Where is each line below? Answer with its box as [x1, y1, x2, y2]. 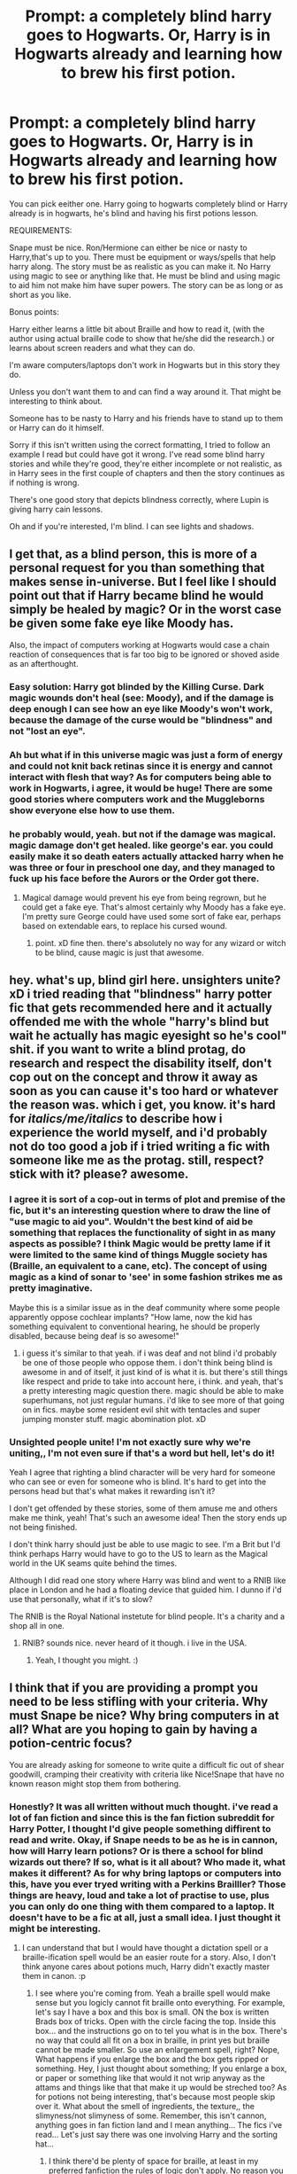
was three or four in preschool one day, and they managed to [9, 861, 276, 873]
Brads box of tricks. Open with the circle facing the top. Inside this [34, 2015, 277, 2027]
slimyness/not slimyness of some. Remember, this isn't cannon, [34, 2110, 267, 2121]
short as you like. [9, 289, 72, 300]
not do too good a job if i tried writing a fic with [9, 1139, 270, 1154]
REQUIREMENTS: [9, 224, 72, 236]
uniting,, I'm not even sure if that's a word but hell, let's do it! [9, 1447, 276, 1459]
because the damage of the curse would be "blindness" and [9, 714, 273, 726]
